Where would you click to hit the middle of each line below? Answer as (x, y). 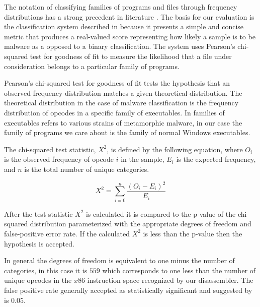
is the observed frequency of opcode (59, 159)
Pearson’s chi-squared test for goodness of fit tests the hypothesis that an (117, 83)
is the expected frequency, (216, 159)
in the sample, (143, 159)
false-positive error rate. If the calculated (67, 233)
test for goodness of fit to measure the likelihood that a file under (131, 56)
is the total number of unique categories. (87, 169)
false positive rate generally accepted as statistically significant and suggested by (128, 290)
